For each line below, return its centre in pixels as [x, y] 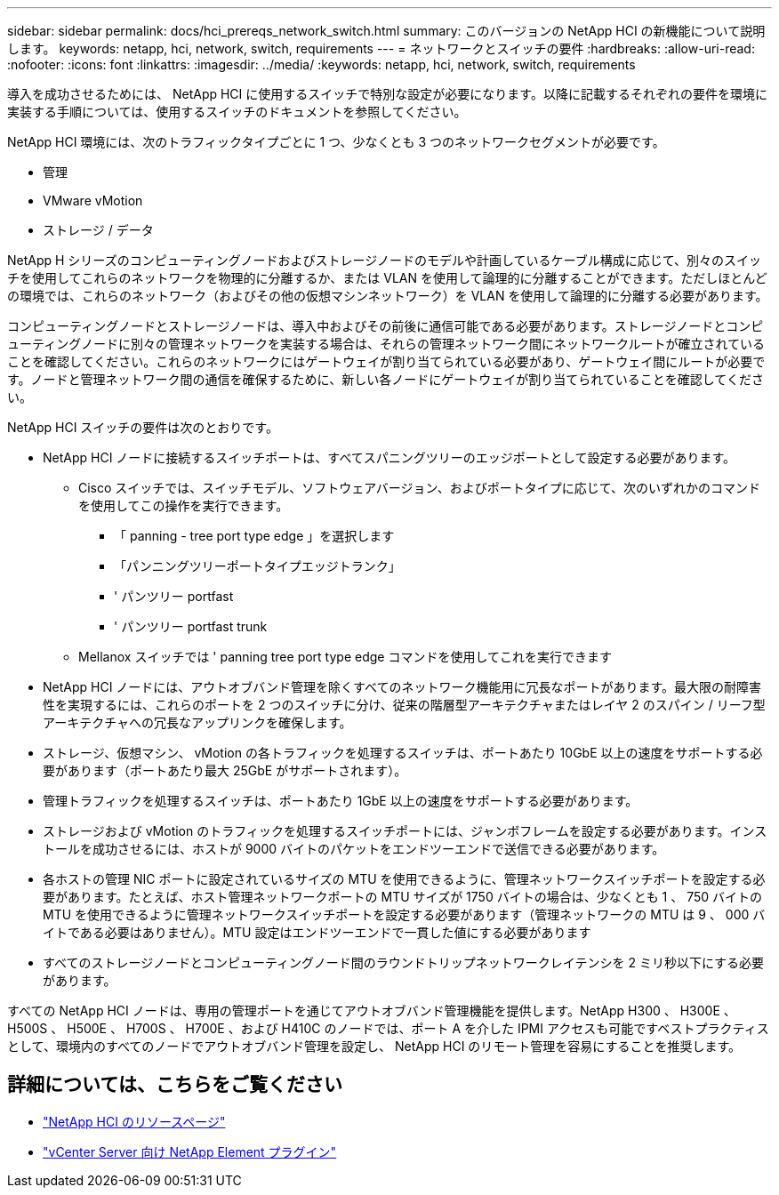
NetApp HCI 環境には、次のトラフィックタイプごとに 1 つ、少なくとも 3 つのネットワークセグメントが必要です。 [336, 142]
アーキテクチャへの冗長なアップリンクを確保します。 [197, 722]
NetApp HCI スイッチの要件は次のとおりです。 [143, 427]
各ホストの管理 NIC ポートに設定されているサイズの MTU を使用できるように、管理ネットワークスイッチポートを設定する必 [404, 879]
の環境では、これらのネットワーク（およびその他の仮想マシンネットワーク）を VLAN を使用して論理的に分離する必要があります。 [388, 296]
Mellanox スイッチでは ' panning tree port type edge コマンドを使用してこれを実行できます [345, 657]
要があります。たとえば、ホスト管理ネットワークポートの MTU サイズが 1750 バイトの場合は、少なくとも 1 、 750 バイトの [403, 897]
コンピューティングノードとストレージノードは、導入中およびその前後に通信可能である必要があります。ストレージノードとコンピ [385, 326]
